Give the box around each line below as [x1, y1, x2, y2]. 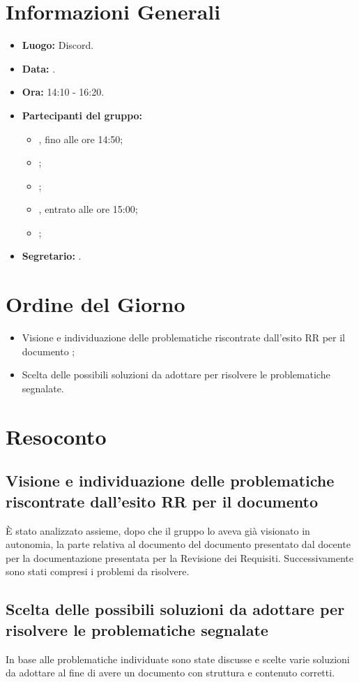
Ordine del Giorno [6, 290, 185, 318]
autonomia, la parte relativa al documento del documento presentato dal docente [6, 537, 351, 551]
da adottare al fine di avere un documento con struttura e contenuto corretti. [6, 665, 335, 680]
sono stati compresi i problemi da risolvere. [6, 564, 190, 579]
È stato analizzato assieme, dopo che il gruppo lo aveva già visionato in [6, 523, 310, 538]
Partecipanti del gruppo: [22, 108, 143, 122]
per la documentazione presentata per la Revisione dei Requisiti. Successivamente [6, 550, 354, 565]
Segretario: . [22, 249, 82, 263]
